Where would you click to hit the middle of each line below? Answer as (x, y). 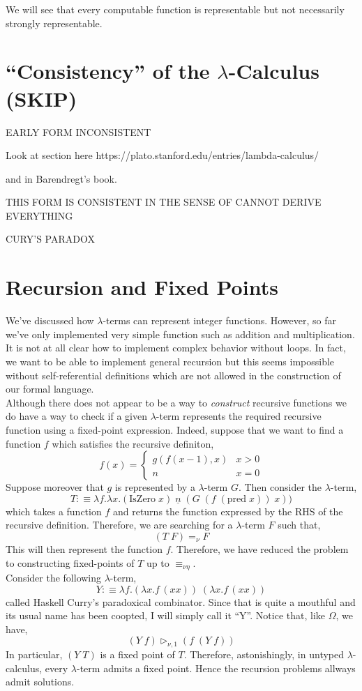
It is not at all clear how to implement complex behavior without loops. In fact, (176, 348)
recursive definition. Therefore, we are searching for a (119, 525)
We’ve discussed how (50, 320)
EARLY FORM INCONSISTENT (78, 131)
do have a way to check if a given (76, 416)
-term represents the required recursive (239, 416)
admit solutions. (40, 682)
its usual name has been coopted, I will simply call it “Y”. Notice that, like (165, 615)
